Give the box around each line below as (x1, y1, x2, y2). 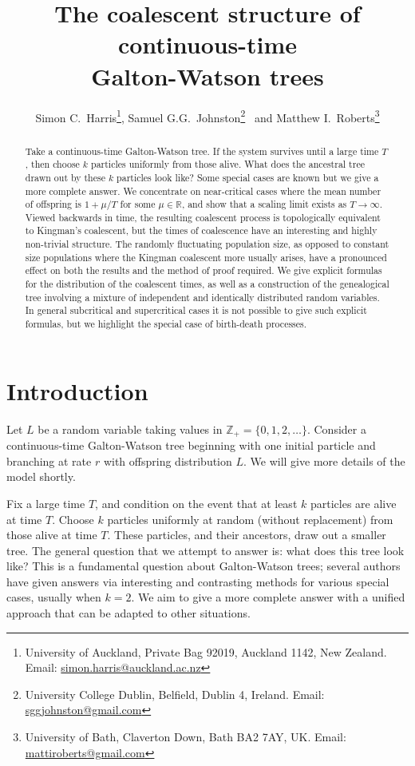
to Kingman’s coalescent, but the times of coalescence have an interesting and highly (25, 224, 377, 237)
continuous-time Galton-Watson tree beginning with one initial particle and (6, 437, 376, 454)
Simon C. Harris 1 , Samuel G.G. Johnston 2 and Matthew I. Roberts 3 (35, 106, 380, 125)
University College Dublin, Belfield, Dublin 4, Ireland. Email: (25, 685, 325, 702)
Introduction (6, 374, 148, 407)
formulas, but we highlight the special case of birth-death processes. (25, 317, 307, 331)
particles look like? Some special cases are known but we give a (117, 170, 379, 184)
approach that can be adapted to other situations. (6, 605, 251, 621)
